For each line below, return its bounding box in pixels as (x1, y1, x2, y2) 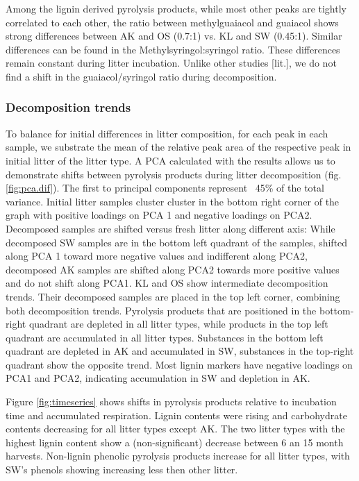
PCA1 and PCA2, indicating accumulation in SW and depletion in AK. (6, 371, 310, 385)
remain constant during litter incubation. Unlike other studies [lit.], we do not (6, 56, 337, 70)
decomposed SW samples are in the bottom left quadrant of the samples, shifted (6, 235, 348, 249)
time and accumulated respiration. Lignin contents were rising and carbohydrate (6, 407, 347, 422)
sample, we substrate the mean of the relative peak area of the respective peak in (6, 140, 351, 154)
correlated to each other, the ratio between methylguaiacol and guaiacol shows (6, 15, 339, 29)
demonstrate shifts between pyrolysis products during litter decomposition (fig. (6, 167, 342, 181)
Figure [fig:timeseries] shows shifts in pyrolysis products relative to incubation (6, 394, 337, 409)
